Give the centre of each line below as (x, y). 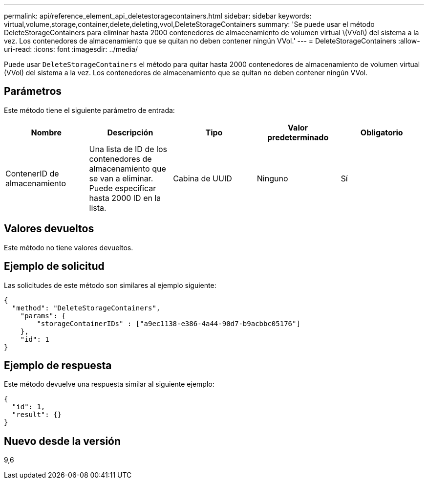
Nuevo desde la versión (63, 441)
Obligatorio (382, 132)
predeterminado (298, 137)
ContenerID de (32, 173)
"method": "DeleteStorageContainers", (86, 308)
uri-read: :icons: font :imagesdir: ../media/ (71, 49)
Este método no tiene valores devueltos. (69, 247)
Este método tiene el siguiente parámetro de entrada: (89, 110)
